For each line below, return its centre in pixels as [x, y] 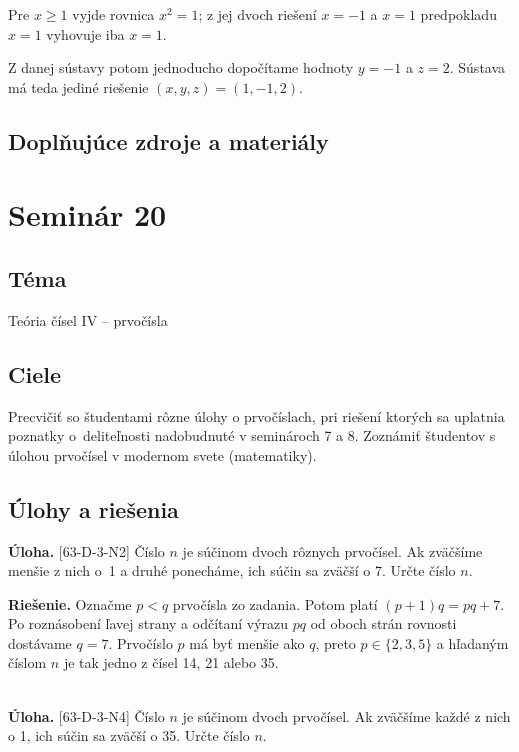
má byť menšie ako [247, 642]
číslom [27, 662]
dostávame [40, 642]
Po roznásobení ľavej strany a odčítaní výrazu [148, 623]
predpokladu [458, 14]
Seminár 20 [87, 214]
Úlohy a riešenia [93, 508]
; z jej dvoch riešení [257, 14]
